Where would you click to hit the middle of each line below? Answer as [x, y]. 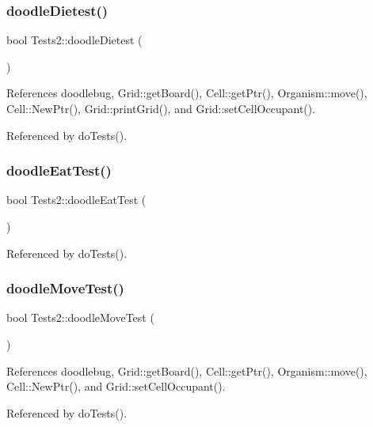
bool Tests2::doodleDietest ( [74, 40]
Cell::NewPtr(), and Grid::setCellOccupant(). [116, 386]
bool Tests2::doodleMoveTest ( [80, 317]
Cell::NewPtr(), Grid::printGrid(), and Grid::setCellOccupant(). [161, 108]
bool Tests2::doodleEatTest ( [76, 200]
